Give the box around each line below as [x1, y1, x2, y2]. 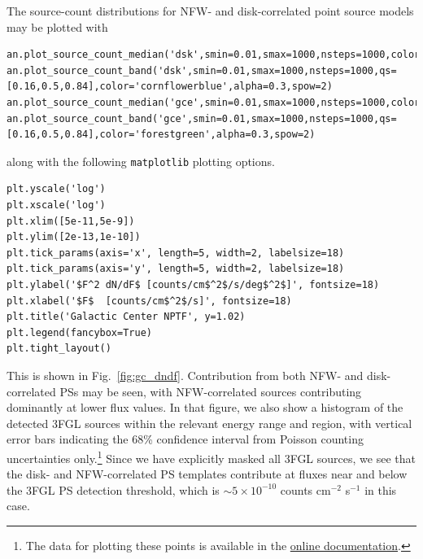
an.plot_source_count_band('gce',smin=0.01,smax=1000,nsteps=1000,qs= [7, 112, 397, 124]
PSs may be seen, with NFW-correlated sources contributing [59, 382, 362, 400]
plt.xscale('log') [7, 199, 106, 211]
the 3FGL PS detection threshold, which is [7, 481, 220, 498]
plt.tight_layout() [7, 343, 111, 355]
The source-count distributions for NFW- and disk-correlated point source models [7, 2, 414, 19]
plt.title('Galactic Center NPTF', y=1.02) [7, 311, 246, 323]
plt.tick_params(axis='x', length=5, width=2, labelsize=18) [7, 247, 345, 259]
